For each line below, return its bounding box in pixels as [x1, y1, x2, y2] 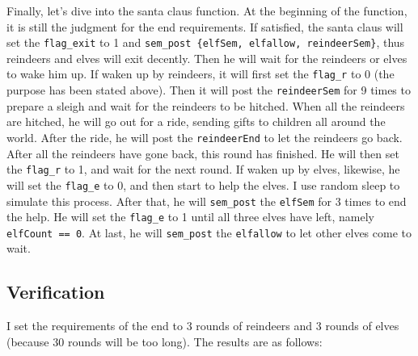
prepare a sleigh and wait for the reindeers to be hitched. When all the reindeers [6, 97, 405, 114]
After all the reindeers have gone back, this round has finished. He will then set [6, 144, 399, 161]
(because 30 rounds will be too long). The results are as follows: [6, 333, 323, 350]
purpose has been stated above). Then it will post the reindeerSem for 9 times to [6, 82, 411, 98]
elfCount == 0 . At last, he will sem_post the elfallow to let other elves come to [6, 224, 412, 241]
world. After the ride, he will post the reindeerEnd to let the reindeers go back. [6, 128, 403, 145]
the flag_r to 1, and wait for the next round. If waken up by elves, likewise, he [6, 161, 400, 178]
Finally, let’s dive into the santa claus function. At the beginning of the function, [6, 2, 407, 19]
